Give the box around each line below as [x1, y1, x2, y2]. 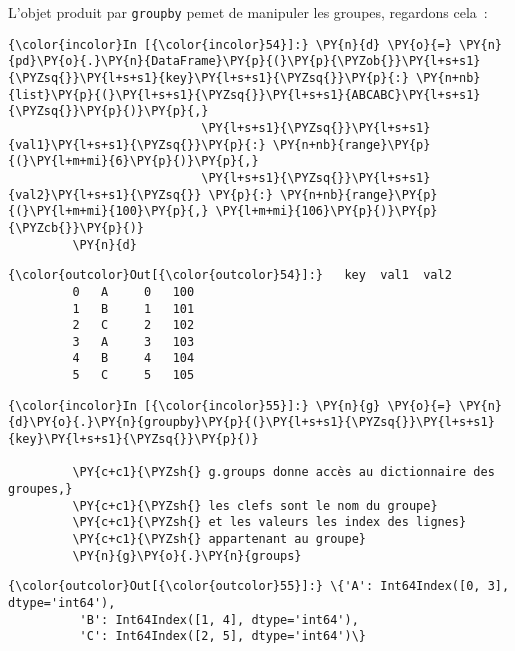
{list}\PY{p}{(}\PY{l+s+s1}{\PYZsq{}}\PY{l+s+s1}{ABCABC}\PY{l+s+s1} [8, 87, 481, 102]
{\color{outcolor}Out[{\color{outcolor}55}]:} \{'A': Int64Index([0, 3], [8, 579, 510, 594]
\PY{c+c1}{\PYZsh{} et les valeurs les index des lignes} [72, 515, 467, 530]
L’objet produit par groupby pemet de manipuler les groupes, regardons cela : [8, 2, 488, 22]
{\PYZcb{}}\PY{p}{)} [8, 220, 145, 235]
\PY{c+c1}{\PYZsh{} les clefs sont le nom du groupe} [72, 498, 438, 513]
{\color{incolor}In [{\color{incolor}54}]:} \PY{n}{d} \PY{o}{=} [8, 37, 452, 52]
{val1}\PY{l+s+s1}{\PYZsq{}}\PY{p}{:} [8, 137, 266, 152]
